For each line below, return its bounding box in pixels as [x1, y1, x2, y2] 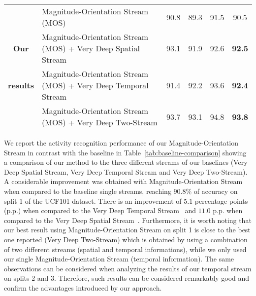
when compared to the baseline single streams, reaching [4, 185, 171, 196]
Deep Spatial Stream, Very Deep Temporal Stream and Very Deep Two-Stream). [4, 166, 248, 177]
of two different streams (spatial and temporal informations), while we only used [4, 244, 247, 254]
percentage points [194, 195, 248, 206]
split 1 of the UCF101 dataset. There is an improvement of [4, 195, 182, 206]
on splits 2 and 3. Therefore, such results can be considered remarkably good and [4, 273, 250, 283]
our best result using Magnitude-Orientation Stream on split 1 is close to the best [4, 224, 251, 235]
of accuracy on [193, 185, 238, 196]
